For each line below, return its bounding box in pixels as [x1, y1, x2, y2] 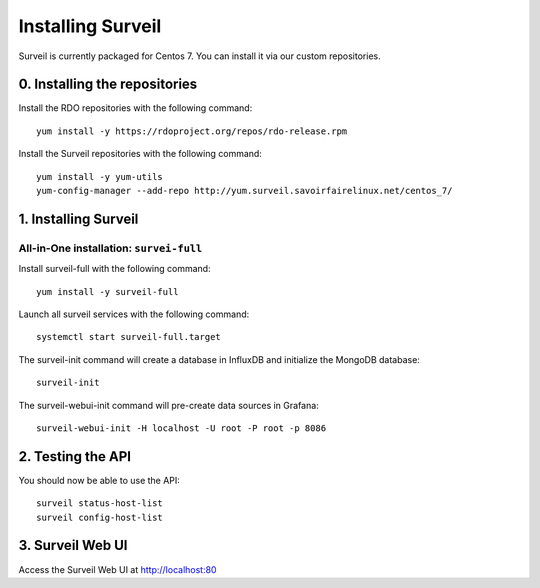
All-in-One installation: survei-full [18, 241, 203, 255]
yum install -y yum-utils [36, 171, 164, 182]
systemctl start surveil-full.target [36, 331, 222, 343]
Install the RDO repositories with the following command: [18, 102, 253, 114]
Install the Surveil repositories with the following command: [18, 148, 262, 160]
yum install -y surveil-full [36, 286, 179, 297]
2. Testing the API [18, 448, 132, 465]
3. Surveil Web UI [18, 537, 128, 554]
